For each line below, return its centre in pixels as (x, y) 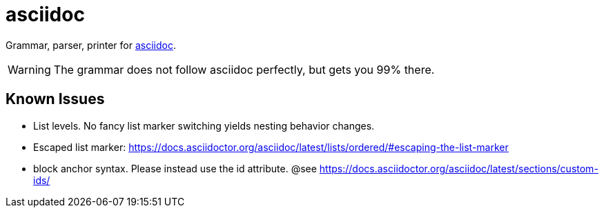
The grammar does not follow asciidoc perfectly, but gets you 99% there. (244, 69)
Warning (29, 69)
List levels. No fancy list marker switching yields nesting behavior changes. (204, 125)
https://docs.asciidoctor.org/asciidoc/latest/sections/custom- (459, 168)
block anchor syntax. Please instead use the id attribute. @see (175, 168)
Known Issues (55, 99)
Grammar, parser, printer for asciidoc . (91, 45)
